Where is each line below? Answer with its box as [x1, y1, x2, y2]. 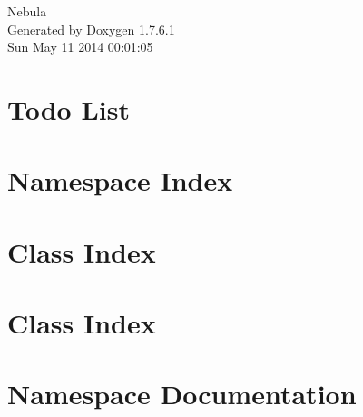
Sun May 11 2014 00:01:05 [7, 37, 153, 56]
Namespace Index [7, 162, 233, 199]
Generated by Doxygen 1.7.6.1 [7, 19, 175, 38]
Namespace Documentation [7, 375, 357, 412]
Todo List [7, 90, 130, 127]
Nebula [7, 2, 47, 20]
